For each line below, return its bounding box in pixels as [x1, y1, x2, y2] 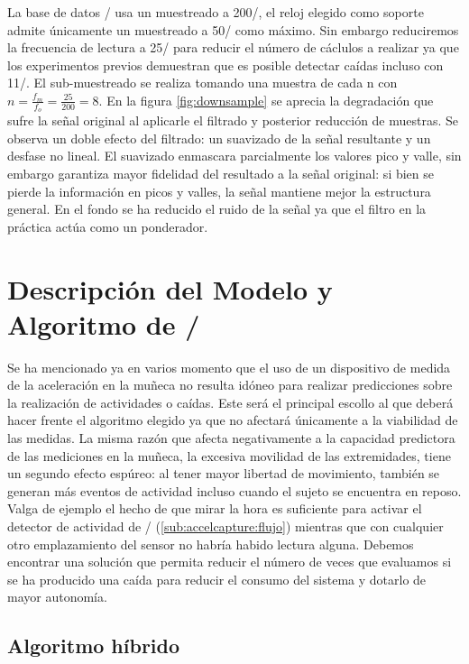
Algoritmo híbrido [7, 632, 180, 659]
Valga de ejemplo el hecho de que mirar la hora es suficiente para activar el [7, 499, 422, 518]
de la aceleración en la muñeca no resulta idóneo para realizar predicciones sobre [7, 375, 453, 394]
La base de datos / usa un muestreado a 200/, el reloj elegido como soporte [7, 3, 424, 21]
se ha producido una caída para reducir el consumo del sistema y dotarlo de [7, 569, 427, 588]
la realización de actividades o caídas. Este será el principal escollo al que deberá [7, 392, 454, 411]
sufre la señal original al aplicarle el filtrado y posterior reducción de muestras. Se [7, 111, 459, 130]
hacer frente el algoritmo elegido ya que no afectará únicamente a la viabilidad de [7, 410, 458, 429]
